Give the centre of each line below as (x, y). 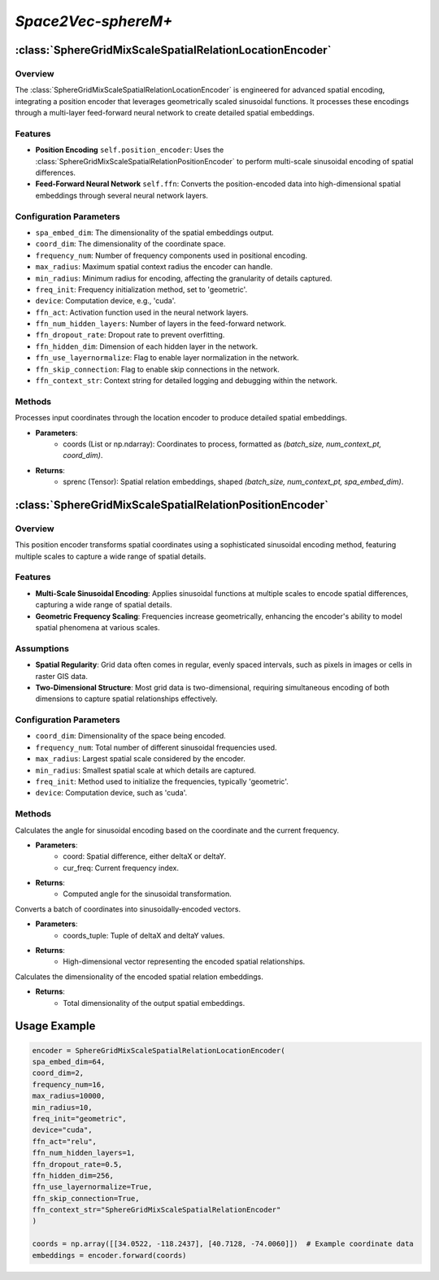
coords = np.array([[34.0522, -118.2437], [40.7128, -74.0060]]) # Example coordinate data (223, 1244)
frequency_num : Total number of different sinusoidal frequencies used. (156, 747)
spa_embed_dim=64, (69, 1062)
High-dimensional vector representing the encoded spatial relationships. (184, 962)
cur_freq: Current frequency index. (121, 868)
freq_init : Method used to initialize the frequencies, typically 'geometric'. (162, 781)
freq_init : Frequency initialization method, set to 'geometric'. (141, 290)
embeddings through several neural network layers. (122, 195)
